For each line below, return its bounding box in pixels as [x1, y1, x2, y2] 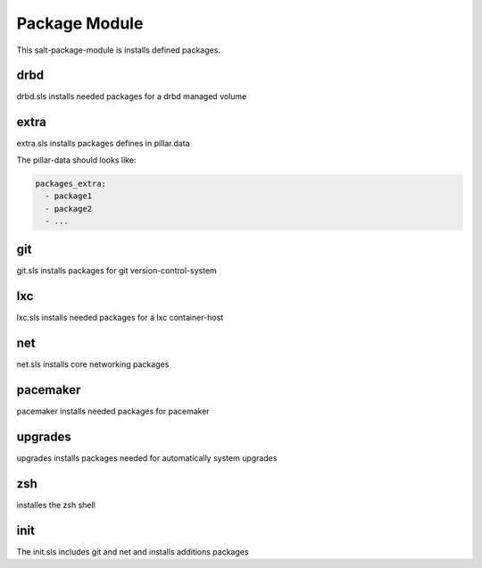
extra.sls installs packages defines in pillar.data [16, 138, 191, 149]
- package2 [45, 204, 93, 213]
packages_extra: [35, 179, 107, 188]
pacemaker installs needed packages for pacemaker [16, 406, 210, 417]
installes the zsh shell [16, 499, 96, 510]
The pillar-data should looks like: [16, 155, 137, 165]
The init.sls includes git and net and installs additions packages [16, 546, 249, 557]
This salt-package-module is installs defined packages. [16, 45, 220, 55]
